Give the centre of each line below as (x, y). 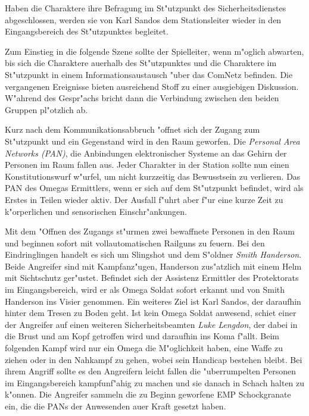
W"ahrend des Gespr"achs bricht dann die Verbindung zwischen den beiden (142, 98)
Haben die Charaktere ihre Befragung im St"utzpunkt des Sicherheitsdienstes (146, 8)
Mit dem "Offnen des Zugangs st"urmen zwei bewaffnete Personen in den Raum (150, 231)
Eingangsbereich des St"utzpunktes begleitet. (87, 31)
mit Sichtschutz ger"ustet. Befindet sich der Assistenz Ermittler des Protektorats (152, 278)
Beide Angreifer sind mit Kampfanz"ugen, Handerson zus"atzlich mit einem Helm (153, 266)
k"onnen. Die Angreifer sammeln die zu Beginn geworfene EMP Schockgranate (148, 394)
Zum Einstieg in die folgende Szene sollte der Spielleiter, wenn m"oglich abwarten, (154, 51)
